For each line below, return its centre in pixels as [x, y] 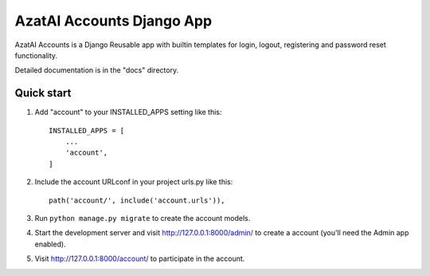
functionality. [36, 55]
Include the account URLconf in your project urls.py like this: [134, 182]
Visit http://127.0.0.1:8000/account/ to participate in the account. [140, 258]
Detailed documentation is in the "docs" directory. [97, 70]
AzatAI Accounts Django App [113, 21]
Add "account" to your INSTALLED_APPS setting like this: [128, 112]
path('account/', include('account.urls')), [137, 200]
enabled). [51, 244]
